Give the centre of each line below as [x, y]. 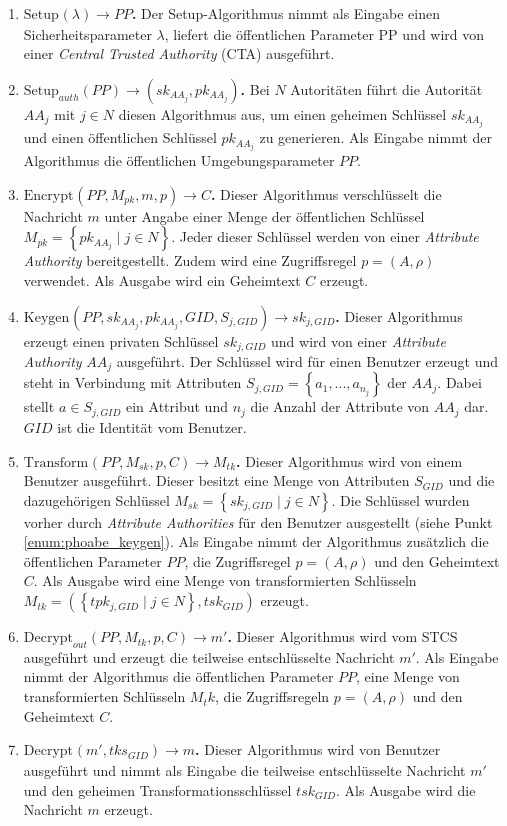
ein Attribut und [176, 406]
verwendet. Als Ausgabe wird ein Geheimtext [162, 279]
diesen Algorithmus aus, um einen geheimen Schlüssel [282, 113]
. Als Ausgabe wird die [405, 789]
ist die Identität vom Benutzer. [152, 426]
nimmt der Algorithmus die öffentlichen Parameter [178, 676]
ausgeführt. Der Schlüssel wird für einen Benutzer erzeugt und [307, 361]
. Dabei [459, 382]
